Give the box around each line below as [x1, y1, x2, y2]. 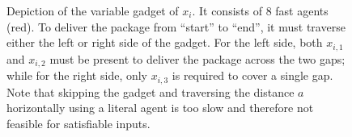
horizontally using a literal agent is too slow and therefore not [6, 99, 314, 116]
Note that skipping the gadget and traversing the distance [6, 83, 295, 100]
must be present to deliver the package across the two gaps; [49, 50, 346, 67]
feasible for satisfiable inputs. [6, 114, 151, 131]
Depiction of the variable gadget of [6, 2, 179, 19]
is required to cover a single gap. [172, 67, 333, 84]
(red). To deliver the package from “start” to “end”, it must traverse [6, 18, 346, 35]
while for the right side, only [6, 67, 148, 84]
